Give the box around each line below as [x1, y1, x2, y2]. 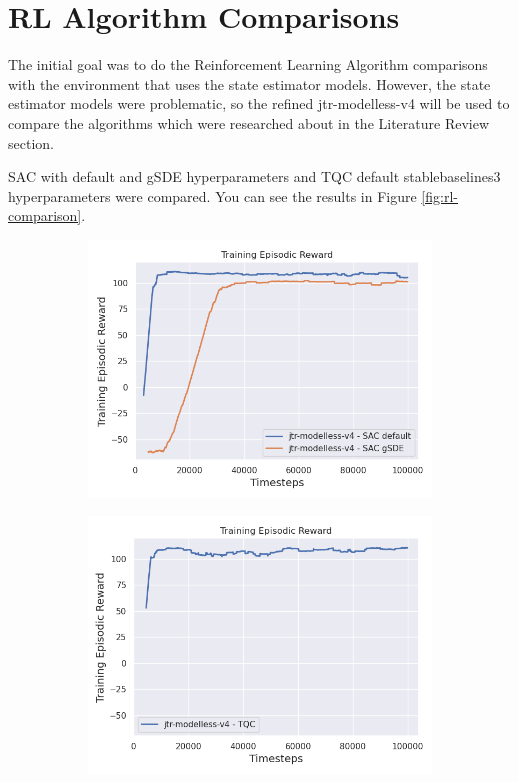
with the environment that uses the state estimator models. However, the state [8, 73, 491, 94]
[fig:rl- [421, 185, 458, 206]
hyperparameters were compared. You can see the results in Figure [8, 185, 417, 206]
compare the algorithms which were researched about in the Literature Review [8, 112, 490, 133]
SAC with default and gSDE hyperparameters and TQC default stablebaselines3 [8, 166, 501, 187]
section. [8, 132, 54, 153]
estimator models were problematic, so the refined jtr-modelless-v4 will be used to [8, 93, 510, 114]
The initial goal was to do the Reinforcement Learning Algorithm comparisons [8, 54, 488, 75]
